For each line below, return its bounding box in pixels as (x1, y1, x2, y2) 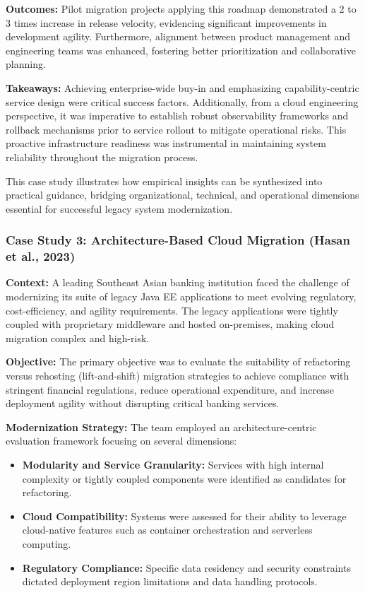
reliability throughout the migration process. (6, 149, 198, 164)
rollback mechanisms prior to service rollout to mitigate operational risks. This (6, 122, 347, 136)
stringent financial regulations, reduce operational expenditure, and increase (6, 382, 334, 397)
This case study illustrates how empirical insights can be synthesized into (6, 173, 323, 188)
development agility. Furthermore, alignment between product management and (6, 29, 351, 44)
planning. (6, 57, 46, 71)
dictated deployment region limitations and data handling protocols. (22, 574, 318, 589)
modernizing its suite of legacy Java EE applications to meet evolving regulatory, (6, 289, 357, 304)
